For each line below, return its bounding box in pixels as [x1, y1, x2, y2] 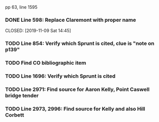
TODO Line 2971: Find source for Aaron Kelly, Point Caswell [5, 86, 150, 93]
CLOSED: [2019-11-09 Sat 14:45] [5, 28, 72, 34]
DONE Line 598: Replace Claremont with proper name [5, 16, 136, 23]
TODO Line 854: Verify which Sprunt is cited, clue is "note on [5, 40, 155, 47]
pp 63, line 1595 [5, 4, 38, 10]
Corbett [5, 111, 24, 118]
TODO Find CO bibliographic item [5, 59, 86, 66]
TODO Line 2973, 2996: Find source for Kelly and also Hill [5, 105, 146, 112]
